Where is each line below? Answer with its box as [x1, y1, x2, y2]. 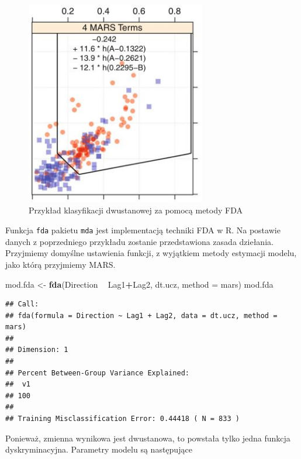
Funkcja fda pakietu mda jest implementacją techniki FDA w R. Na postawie [5, 224, 281, 236]
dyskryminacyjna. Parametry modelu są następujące [5, 443, 192, 455]
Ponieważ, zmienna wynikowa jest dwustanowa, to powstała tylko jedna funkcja [5, 432, 290, 444]
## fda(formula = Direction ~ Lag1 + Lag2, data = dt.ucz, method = [5, 311, 278, 320]
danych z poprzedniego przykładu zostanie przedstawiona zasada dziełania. [5, 235, 274, 247]
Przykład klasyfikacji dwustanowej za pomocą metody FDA [29, 204, 243, 216]
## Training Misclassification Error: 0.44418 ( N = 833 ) [5, 415, 240, 423]
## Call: [5, 300, 39, 309]
